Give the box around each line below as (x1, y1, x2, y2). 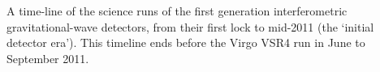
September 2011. (6, 49, 89, 66)
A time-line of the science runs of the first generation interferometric (6, 2, 348, 19)
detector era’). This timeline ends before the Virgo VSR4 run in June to (6, 34, 365, 51)
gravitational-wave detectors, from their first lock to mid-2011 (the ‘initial (6, 18, 374, 35)
